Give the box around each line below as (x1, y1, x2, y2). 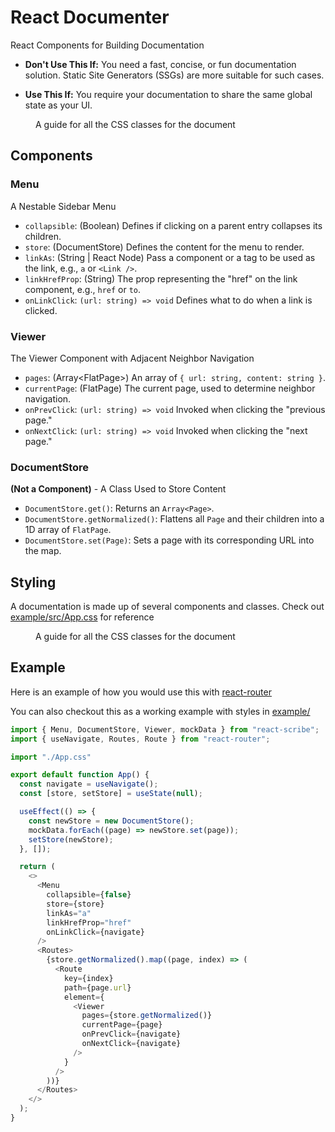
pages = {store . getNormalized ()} (81, 1011, 213, 1021)
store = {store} (46, 899, 105, 909)
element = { (63, 992, 105, 1002)
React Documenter (10, 6, 170, 29)
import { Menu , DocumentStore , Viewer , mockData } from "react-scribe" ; (10, 724, 320, 735)
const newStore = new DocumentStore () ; (28, 816, 195, 826)
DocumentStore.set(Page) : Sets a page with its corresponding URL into (24, 534, 315, 546)
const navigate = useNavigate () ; (19, 779, 159, 790)
